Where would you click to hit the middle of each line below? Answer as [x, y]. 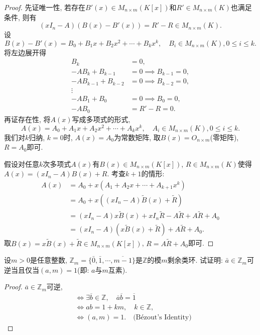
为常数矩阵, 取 [137, 137]
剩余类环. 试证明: [195, 260]
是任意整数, [48, 260]
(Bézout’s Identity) [162, 318]
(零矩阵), [224, 137]
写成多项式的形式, [101, 119]
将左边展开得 [25, 52]
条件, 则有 [20, 17]
